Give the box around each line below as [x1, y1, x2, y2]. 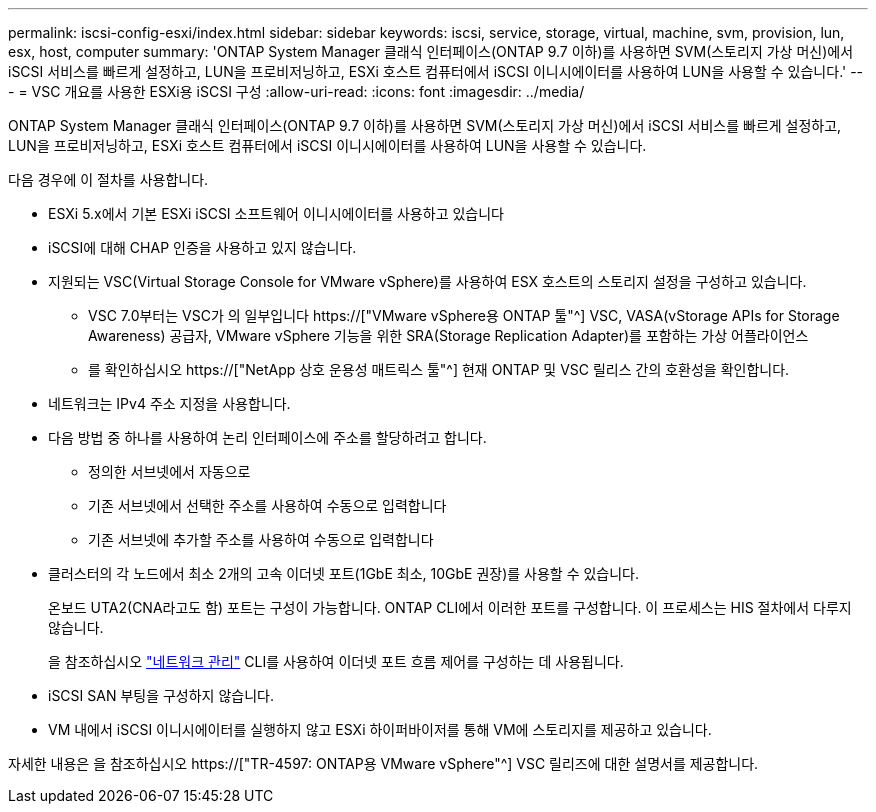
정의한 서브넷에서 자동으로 [88, 463, 251, 480]
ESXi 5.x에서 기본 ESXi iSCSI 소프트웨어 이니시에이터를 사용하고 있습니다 [48, 205, 504, 222]
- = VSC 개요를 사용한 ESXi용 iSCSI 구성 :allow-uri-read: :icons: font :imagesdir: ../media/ [8, 83, 585, 100]
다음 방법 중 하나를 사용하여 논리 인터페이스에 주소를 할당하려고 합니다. [48, 429, 487, 446]
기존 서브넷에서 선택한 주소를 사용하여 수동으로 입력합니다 [88, 497, 447, 514]
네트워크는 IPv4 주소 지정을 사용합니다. [48, 395, 291, 412]
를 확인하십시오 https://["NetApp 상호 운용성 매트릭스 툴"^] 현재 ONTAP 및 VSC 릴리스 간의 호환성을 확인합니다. [88, 361, 790, 378]
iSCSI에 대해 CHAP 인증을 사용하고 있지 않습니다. [48, 239, 357, 256]
